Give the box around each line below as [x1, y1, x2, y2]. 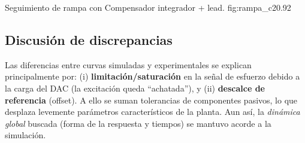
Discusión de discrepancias [5, 30, 173, 48]
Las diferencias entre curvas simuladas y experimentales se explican [5, 58, 252, 71]
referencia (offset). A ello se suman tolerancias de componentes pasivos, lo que [5, 93, 298, 106]
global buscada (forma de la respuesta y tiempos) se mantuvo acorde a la [5, 117, 271, 129]
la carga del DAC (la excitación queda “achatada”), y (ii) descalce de [5, 81, 265, 94]
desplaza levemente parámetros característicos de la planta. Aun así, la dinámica [5, 105, 300, 118]
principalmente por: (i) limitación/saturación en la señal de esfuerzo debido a [5, 70, 300, 83]
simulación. [5, 129, 46, 141]
